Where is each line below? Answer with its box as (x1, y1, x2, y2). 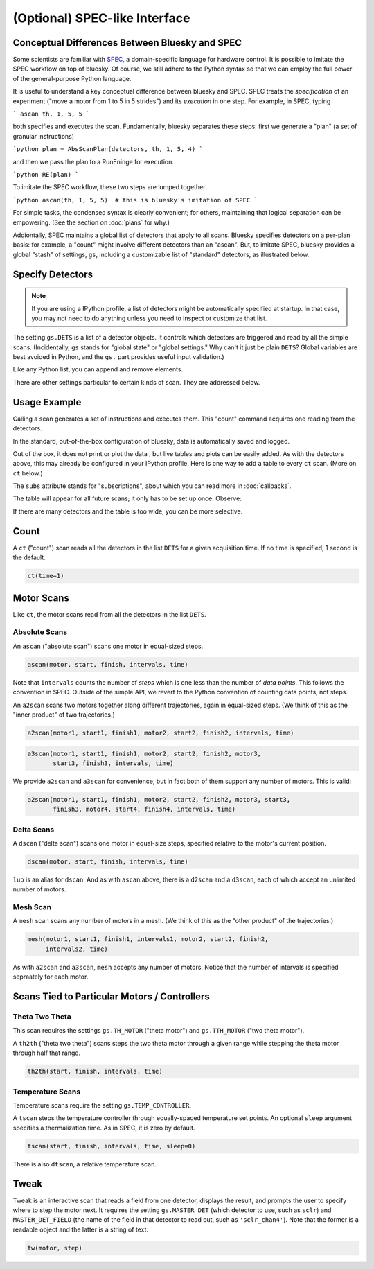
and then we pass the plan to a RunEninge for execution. (12, 157, 175, 166)
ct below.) (12, 469, 43, 478)
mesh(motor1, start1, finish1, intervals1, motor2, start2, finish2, (27, 936, 269, 943)
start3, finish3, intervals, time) (53, 759, 174, 767)
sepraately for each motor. (12, 972, 89, 981)
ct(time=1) (27, 572, 64, 580)
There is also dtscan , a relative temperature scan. (12, 1159, 157, 1168)
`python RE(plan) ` (12, 170, 79, 178)
